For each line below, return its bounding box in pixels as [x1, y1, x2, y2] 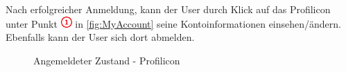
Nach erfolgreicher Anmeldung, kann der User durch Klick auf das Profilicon [6, 2, 331, 16]
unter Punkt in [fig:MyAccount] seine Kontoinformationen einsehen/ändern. [6, 16, 341, 30]
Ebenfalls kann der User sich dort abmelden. [6, 30, 195, 44]
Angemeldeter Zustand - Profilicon [33, 53, 180, 67]
